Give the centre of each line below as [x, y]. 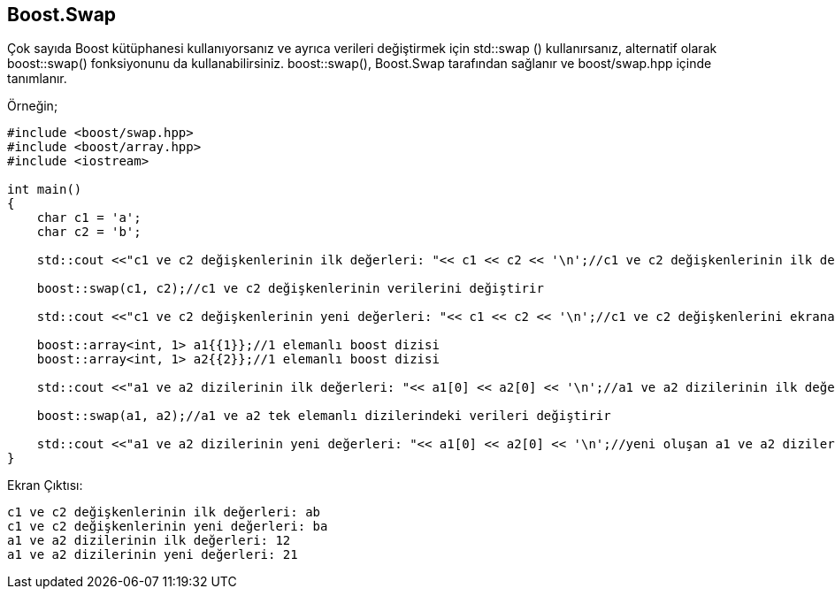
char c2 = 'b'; [89, 232]
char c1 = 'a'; [89, 218]
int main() [45, 190]
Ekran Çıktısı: [45, 485]
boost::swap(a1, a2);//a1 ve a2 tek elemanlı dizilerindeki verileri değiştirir [324, 416]
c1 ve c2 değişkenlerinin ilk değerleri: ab [164, 512]
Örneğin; [33, 106]
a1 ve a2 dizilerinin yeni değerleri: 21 [153, 555]
